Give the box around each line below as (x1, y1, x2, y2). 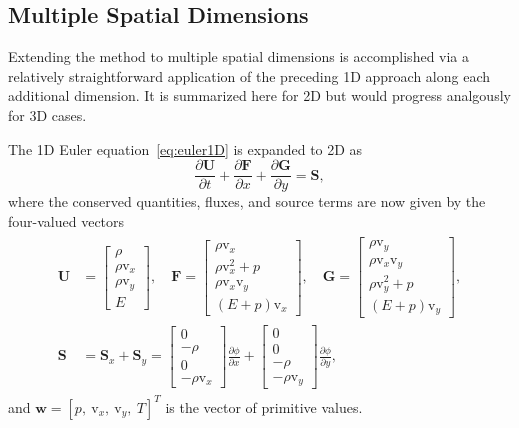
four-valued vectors (8, 210, 125, 231)
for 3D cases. (8, 104, 87, 125)
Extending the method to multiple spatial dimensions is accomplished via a (8, 46, 470, 67)
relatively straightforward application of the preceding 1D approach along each (8, 65, 490, 86)
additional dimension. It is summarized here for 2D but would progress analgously (8, 85, 511, 106)
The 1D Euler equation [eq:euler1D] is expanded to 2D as (8, 138, 363, 159)
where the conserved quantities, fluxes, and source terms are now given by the (8, 191, 486, 212)
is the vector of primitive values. (165, 396, 363, 417)
